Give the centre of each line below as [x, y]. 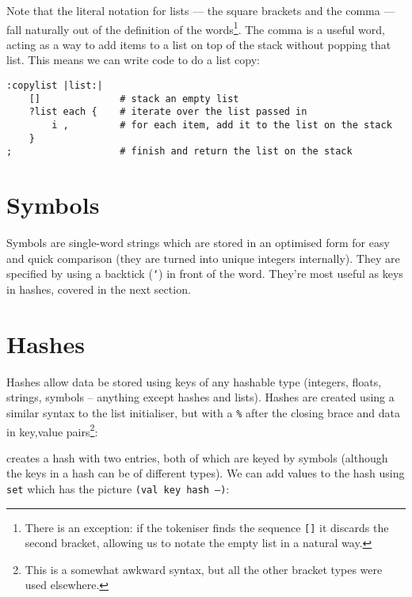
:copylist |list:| [55, 86]
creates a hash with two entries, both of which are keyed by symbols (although [197, 457]
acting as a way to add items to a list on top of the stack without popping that [199, 44]
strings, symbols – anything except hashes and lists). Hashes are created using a [200, 397]
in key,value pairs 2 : [52, 430]
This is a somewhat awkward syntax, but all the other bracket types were [204, 569]
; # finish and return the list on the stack [179, 152]
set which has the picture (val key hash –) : [118, 488]
